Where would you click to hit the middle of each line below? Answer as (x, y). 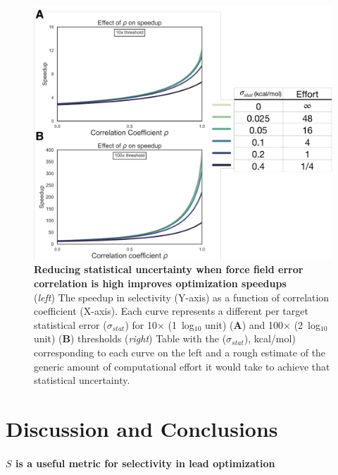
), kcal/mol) (270, 338)
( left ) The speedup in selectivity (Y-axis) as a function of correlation (182, 297)
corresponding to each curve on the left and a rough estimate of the (180, 352)
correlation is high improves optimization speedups (160, 283)
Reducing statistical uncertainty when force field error (169, 269)
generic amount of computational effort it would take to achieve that (182, 366)
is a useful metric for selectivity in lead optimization (145, 463)
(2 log (307, 324)
